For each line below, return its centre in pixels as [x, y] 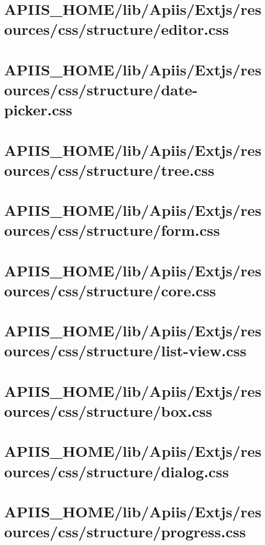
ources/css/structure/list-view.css [125, 350]
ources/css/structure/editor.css [117, 29]
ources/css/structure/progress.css [125, 531]
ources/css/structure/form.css [112, 230]
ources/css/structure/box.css [108, 410]
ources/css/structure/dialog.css [117, 471]
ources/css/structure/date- [101, 89]
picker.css [38, 109]
